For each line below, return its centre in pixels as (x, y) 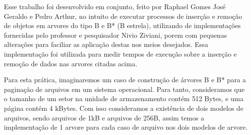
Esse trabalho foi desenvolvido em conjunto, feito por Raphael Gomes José (115, 6)
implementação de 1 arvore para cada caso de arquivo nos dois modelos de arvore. (126, 127)
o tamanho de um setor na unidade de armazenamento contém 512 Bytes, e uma (124, 98)
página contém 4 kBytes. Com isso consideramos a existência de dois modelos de (124, 108)
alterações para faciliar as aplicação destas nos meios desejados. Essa (106, 44)
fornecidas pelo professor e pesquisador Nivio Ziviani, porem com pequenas (116, 35)
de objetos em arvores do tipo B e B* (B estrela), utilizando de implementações (122, 25)
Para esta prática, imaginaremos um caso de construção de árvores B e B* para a (125, 80)
